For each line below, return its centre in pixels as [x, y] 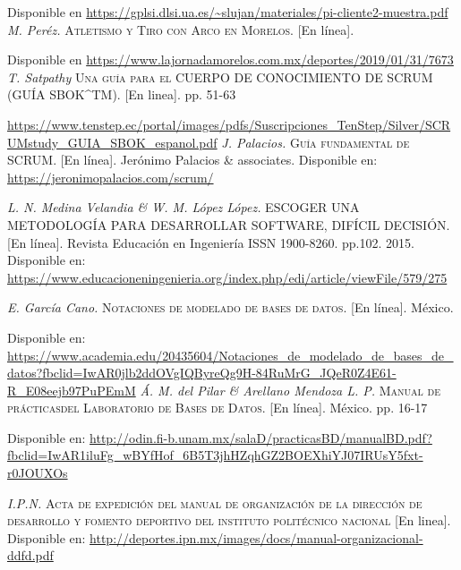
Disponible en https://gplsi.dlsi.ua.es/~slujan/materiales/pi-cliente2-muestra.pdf [228, 12]
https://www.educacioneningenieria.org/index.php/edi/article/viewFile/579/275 [227, 277]
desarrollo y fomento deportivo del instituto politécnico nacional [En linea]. [229, 520]
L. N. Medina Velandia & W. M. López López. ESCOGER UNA [184, 207]
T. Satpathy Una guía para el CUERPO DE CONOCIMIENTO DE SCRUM [220, 77]
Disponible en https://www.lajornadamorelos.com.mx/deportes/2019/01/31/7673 [230, 60]
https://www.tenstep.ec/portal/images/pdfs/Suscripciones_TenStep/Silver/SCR [229, 124]
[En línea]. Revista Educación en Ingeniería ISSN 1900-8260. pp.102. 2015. [211, 242]
